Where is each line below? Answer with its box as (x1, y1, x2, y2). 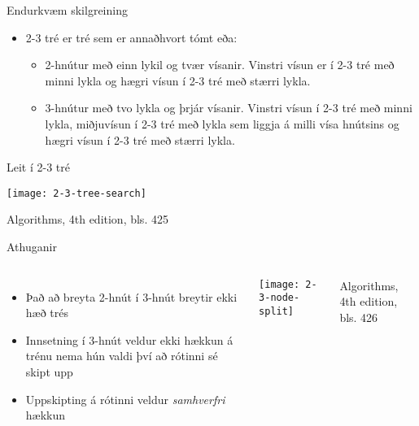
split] (259, 305, 295, 317)
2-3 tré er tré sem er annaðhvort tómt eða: (25, 28, 238, 46)
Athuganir (7, 238, 57, 254)
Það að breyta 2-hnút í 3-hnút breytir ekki (25, 288, 238, 305)
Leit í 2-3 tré (7, 159, 70, 176)
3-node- (259, 292, 300, 304)
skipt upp (25, 363, 73, 380)
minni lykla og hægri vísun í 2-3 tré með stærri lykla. (45, 72, 311, 89)
